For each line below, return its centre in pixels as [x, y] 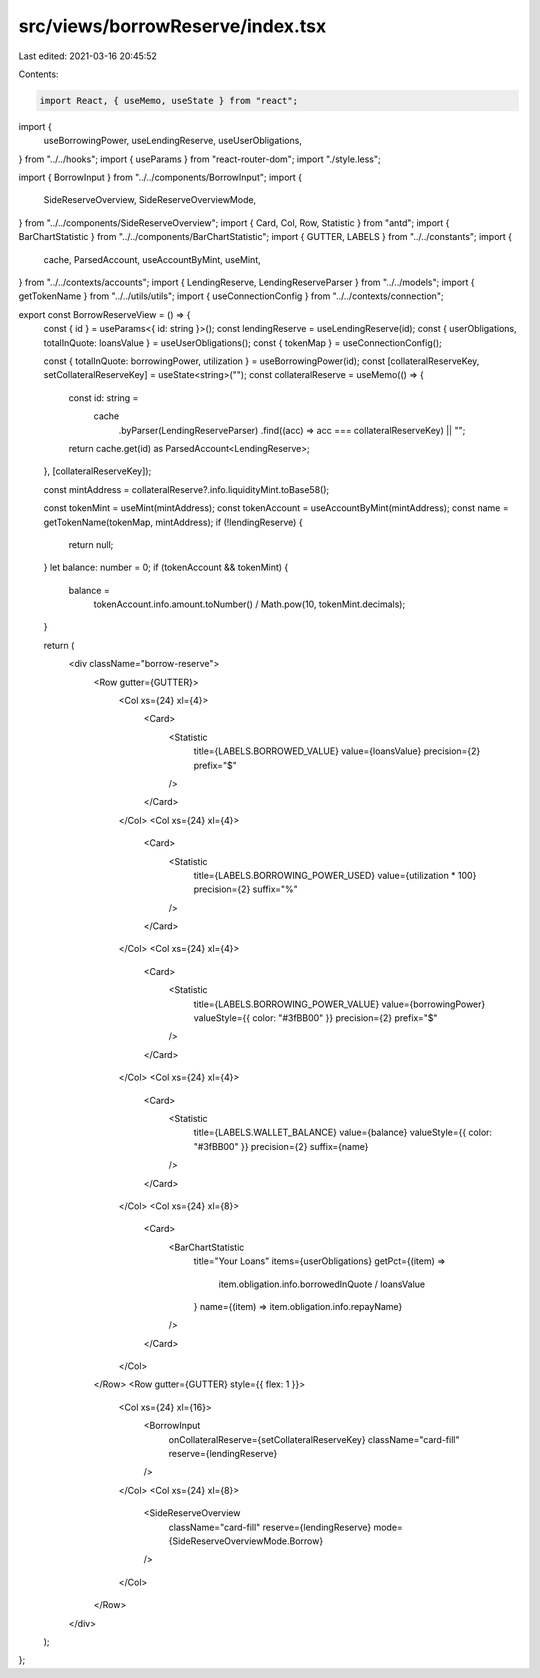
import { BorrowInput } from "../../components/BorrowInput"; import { [160, 177]
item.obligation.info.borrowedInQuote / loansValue [321, 1284]
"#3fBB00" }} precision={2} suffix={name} [281, 1146]
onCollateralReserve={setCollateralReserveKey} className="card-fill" [314, 1439]
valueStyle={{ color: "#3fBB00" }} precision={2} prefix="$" [315, 1018]
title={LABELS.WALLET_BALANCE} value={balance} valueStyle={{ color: [343, 1132]
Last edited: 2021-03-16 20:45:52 [87, 56]
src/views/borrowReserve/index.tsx [172, 26]
